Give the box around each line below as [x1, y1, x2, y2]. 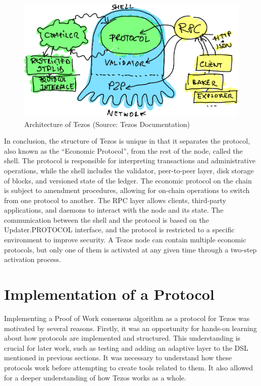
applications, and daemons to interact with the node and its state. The [4, 205, 224, 215]
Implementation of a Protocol [4, 284, 215, 304]
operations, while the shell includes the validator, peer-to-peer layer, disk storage [4, 165, 254, 175]
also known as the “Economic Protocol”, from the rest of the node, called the [4, 145, 243, 156]
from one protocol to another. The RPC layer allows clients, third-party [4, 195, 226, 205]
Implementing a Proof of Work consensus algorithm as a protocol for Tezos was [4, 312, 250, 323]
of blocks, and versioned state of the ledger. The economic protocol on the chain [4, 175, 252, 185]
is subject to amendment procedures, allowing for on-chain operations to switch [4, 185, 250, 196]
